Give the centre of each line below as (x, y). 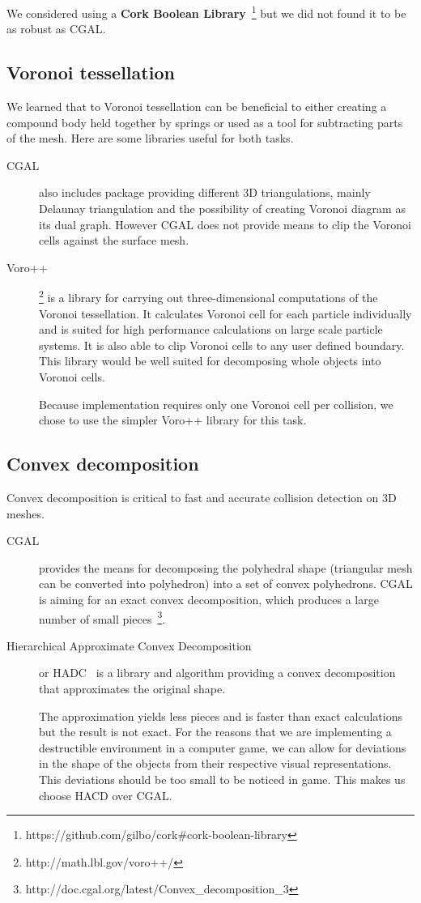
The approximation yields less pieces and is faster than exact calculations (221, 716)
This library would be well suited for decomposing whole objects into (210, 361)
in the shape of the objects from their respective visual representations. (215, 763)
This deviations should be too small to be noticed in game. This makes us (222, 779)
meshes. (26, 513)
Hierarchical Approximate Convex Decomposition (129, 645)
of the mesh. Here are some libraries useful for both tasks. (150, 138)
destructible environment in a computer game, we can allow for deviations (223, 747)
